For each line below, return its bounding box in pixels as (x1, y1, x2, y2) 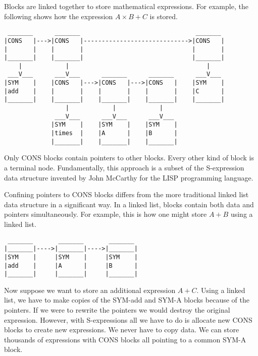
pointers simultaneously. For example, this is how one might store (4, 209, 207, 219)
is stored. (149, 11, 178, 21)
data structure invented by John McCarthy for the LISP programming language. (4, 172, 253, 183)
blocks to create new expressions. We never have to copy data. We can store (4, 324, 239, 335)
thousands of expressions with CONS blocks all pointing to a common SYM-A (4, 334, 246, 344)
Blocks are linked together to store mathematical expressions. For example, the (4, 1, 248, 11)
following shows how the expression (4, 11, 113, 21)
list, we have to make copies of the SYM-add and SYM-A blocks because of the (4, 294, 249, 305)
